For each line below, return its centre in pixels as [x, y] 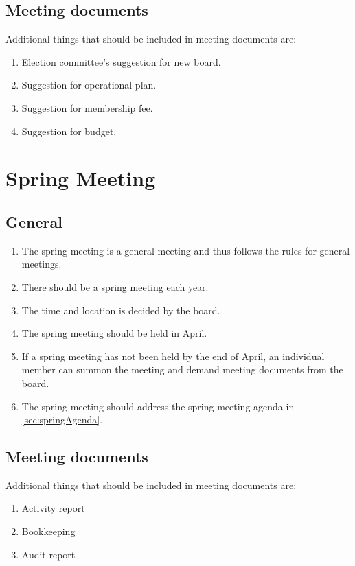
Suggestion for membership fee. [87, 107]
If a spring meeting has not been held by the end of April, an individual [173, 356]
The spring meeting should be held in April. [114, 333]
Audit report [48, 554]
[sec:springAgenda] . [62, 420]
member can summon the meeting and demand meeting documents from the [182, 369]
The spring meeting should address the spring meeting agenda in [158, 406]
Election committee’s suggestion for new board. [121, 61]
